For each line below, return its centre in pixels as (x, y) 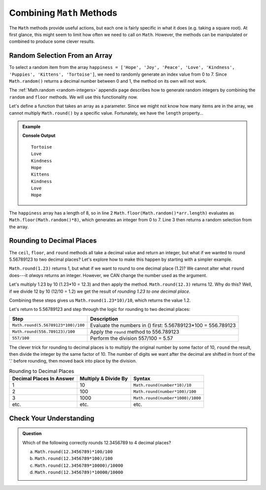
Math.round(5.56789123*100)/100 (48, 325)
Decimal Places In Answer (43, 379)
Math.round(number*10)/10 (162, 385)
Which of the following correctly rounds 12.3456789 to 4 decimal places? (97, 442)
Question (32, 433)
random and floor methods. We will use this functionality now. (73, 97)
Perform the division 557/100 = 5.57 (132, 338)
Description (104, 319)
